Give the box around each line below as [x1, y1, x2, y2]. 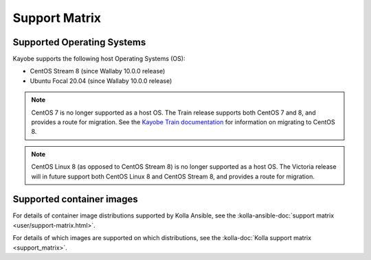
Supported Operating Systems [12, 36, 146, 48]
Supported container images [12, 193, 139, 205]
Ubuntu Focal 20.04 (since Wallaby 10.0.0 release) [30, 76, 172, 85]
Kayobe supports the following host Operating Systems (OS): [12, 55, 185, 63]
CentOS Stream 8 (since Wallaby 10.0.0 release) [30, 67, 166, 75]
